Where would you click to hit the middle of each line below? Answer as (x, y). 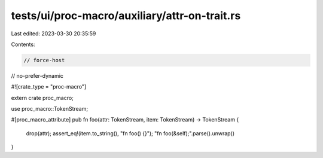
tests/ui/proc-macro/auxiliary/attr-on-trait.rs (126, 16)
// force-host (44, 60)
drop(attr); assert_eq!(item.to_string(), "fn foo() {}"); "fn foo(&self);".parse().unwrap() (130, 133)
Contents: (23, 44)
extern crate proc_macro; (42, 98)
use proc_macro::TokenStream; (50, 109)
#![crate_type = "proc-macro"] (49, 87)
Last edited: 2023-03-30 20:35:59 (54, 34)
